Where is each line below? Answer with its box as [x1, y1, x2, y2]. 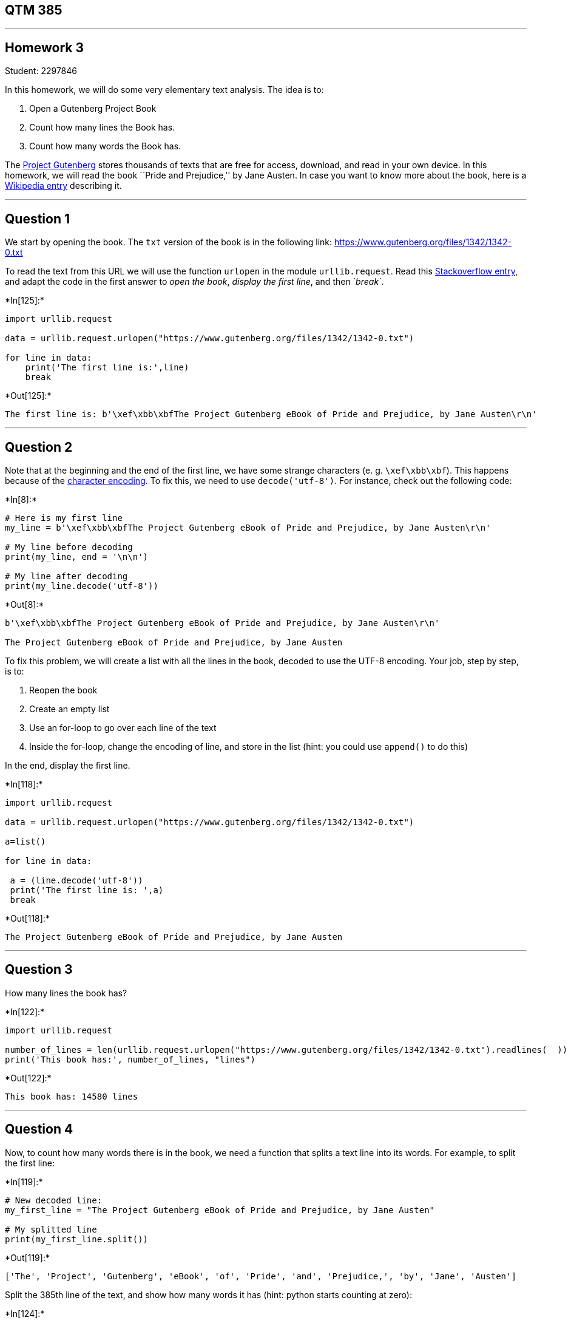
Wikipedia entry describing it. [5, 180, 122, 191]
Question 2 [5, 439, 73, 455]
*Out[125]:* [5, 390, 52, 401]
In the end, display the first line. [5, 760, 130, 770]
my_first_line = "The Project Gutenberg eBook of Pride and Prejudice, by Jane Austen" [5, 1205, 435, 1215]
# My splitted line [5, 1224, 97, 1234]
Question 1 [5, 211, 70, 226]
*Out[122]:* [5, 1072, 52, 1083]
